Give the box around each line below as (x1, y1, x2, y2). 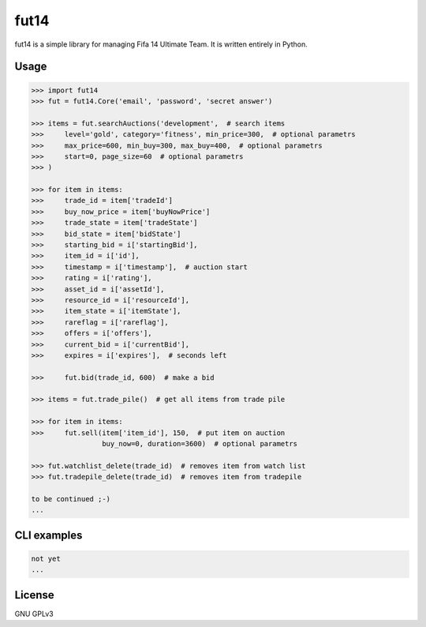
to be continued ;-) (31, 494, 110, 503)
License (14, 588, 54, 602)
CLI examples (14, 528, 83, 542)
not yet (31, 554, 61, 563)
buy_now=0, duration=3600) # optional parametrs (101, 439, 298, 449)
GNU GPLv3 (14, 609, 54, 618)
